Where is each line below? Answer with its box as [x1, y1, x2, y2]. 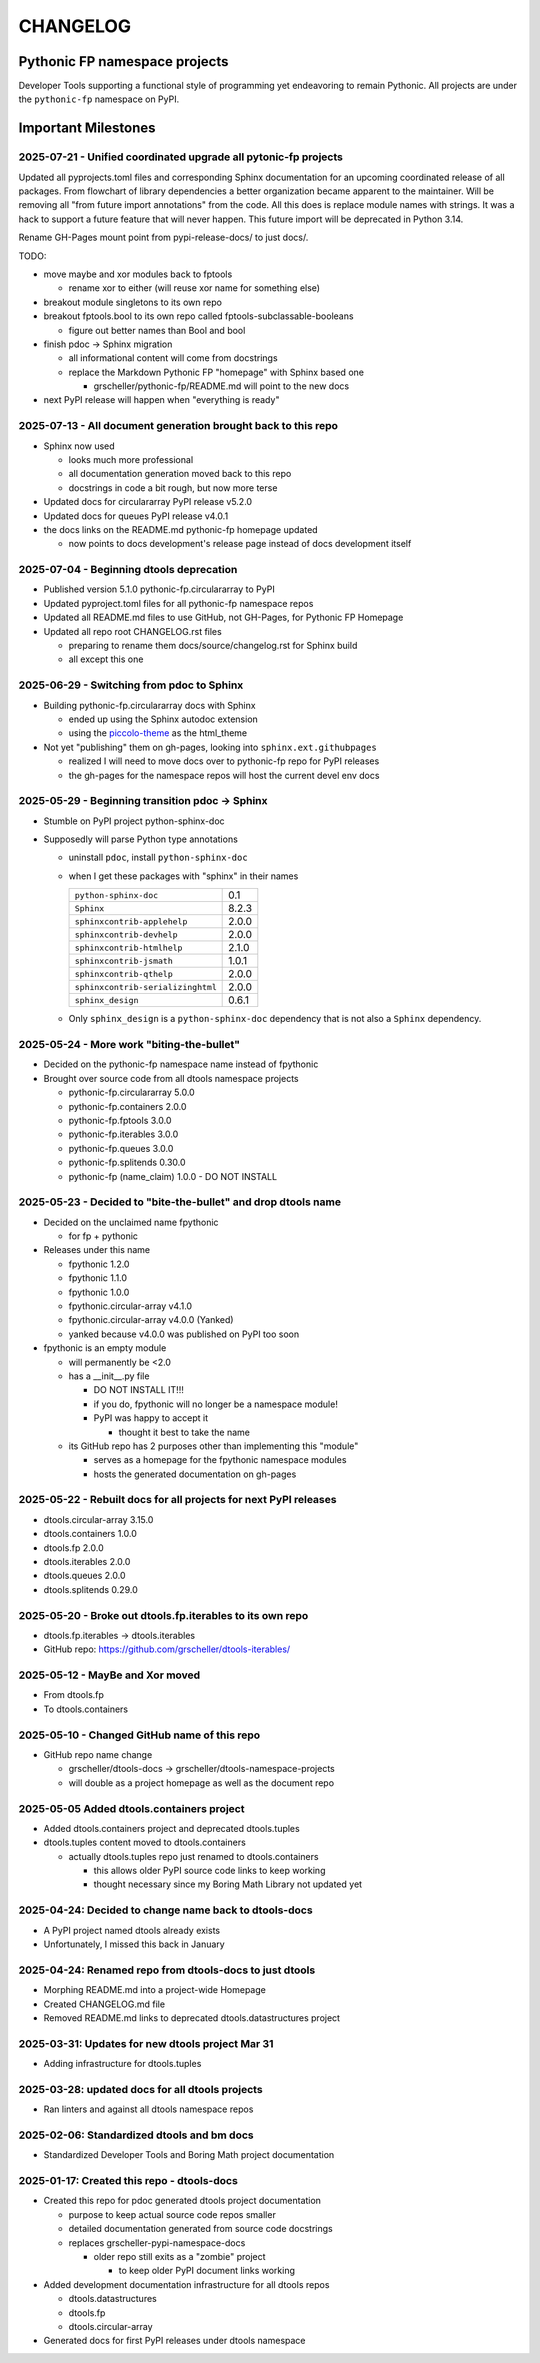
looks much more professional [68, 454, 194, 465]
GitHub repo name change [43, 1748, 153, 1760]
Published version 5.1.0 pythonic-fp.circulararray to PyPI [43, 583, 275, 595]
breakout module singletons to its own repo [43, 296, 222, 308]
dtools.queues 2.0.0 [43, 1570, 126, 1582]
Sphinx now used [43, 440, 115, 452]
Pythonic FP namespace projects [18, 53, 229, 70]
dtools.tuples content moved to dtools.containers [43, 1836, 247, 1849]
